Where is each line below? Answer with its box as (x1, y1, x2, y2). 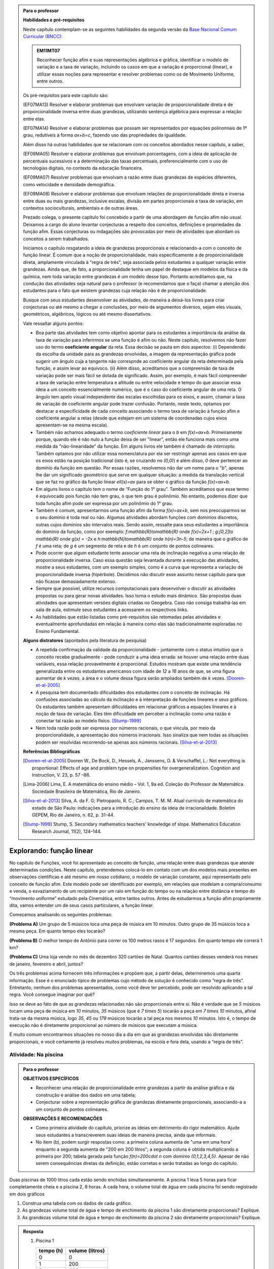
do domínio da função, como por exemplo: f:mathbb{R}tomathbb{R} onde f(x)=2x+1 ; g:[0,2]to (36, 528, 233, 535)
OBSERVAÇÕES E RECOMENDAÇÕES (23, 1115, 102, 1121)
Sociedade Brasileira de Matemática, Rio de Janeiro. (32, 788, 142, 794)
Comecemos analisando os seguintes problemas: (9, 912, 113, 918)
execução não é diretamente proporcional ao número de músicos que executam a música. (9, 1022, 198, 1028)
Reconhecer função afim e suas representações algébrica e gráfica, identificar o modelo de (37, 56, 229, 63)
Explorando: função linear (9, 846, 93, 855)
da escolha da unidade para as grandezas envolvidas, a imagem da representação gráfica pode (36, 351, 236, 357)
